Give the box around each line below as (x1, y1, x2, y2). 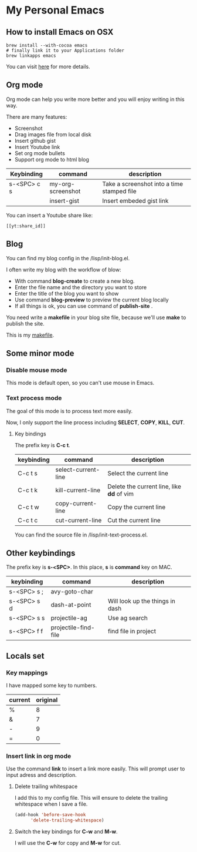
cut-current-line (55, 516, 102, 524)
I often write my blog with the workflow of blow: (6, 266, 121, 273)
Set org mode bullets (14, 149, 66, 156)
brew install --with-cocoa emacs (6, 42, 88, 48)
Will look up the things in (107, 597, 176, 605)
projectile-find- (50, 623, 95, 632)
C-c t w (17, 503, 39, 511)
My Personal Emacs (6, 4, 104, 17)
